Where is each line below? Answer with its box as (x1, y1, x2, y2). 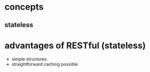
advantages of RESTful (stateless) (4, 40, 146, 51)
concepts (4, 1, 44, 13)
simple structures (11, 56, 47, 62)
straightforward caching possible (11, 61, 78, 67)
